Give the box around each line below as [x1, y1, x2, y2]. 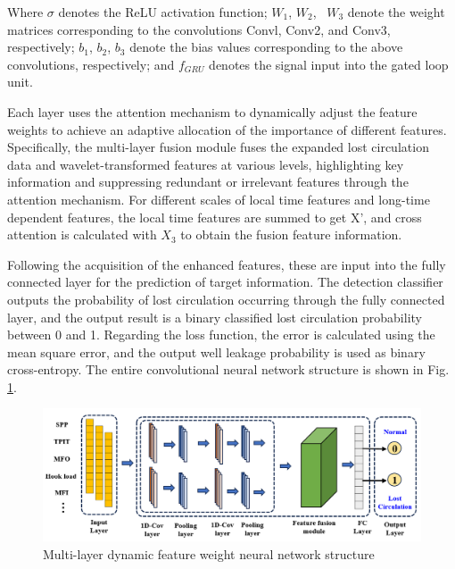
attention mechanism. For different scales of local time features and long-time [7, 189, 430, 208]
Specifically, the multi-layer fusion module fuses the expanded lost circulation [7, 138, 429, 156]
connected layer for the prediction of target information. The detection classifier [7, 272, 443, 291]
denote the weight [347, 3, 445, 21]
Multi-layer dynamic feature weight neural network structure [43, 544, 375, 563]
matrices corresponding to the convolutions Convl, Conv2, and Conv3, [7, 20, 391, 38]
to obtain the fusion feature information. [180, 225, 402, 244]
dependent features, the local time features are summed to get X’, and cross [7, 207, 422, 226]
